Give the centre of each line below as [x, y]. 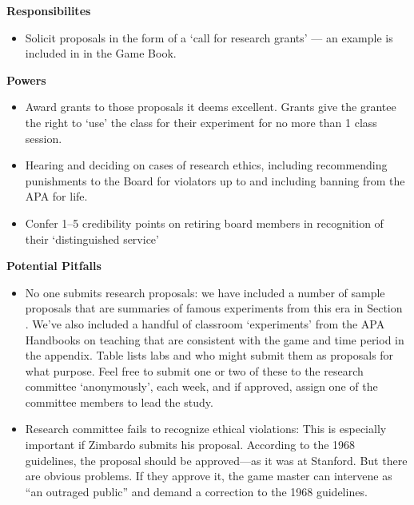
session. [44, 138]
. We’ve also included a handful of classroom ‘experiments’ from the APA [205, 323]
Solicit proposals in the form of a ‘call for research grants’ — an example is [209, 37]
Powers [26, 80]
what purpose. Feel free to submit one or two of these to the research [194, 370]
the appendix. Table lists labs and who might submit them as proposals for [209, 355]
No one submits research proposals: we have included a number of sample [205, 292]
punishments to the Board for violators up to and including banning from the [215, 180]
